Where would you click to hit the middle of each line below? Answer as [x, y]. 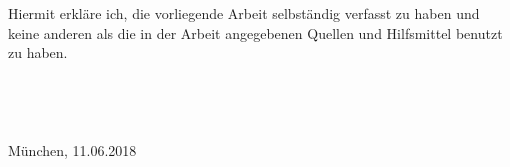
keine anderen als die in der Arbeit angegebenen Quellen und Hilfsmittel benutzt [255, 32]
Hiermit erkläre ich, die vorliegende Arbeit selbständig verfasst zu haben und [244, 13]
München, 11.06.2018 [72, 150]
